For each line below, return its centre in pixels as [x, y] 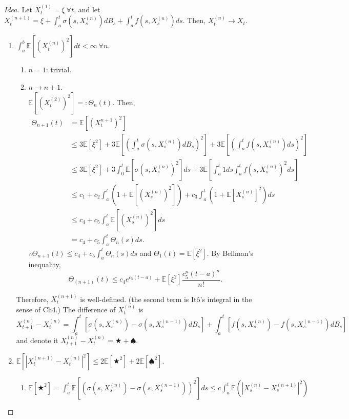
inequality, [45, 264]
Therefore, [32, 299]
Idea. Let [18, 9]
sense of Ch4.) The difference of [66, 309]
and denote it [37, 340]
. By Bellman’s [230, 253]
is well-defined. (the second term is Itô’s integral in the [166, 299]
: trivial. [59, 69]
